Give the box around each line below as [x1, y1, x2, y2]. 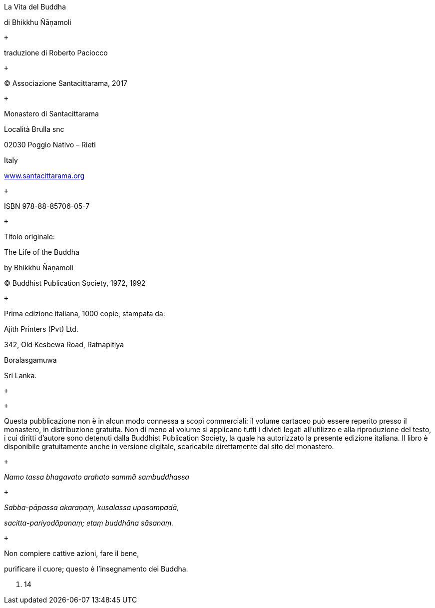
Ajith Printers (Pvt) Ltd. [4, 325, 78, 333]
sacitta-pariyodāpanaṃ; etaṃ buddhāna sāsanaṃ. [4, 519, 174, 527]
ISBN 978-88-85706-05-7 [4, 202, 90, 210]
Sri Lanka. [4, 371, 37, 380]
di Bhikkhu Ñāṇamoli [4, 18, 71, 26]
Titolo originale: [4, 232, 55, 241]
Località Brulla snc [4, 125, 64, 133]
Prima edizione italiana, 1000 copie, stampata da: [4, 309, 165, 318]
